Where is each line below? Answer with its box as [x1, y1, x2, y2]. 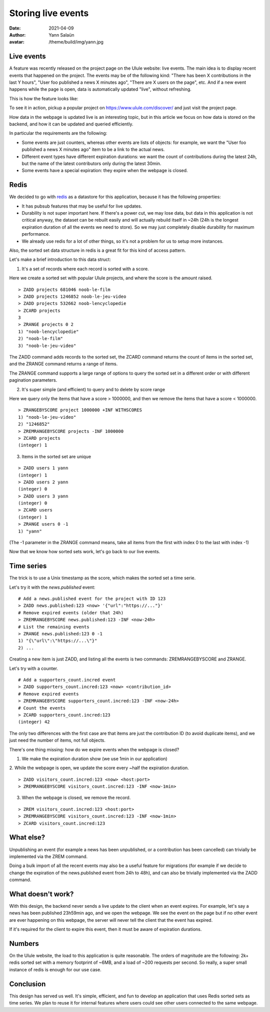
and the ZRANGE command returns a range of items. [9, 361, 118, 367]
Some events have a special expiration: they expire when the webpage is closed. [21, 167, 188, 174]
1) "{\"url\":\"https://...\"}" [18, 638, 97, 644]
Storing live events [9, 8, 89, 19]
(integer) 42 [18, 719, 50, 725]
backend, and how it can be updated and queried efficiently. [9, 121, 133, 127]
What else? [9, 833, 45, 842]
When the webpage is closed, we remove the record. [21, 795, 131, 801]
